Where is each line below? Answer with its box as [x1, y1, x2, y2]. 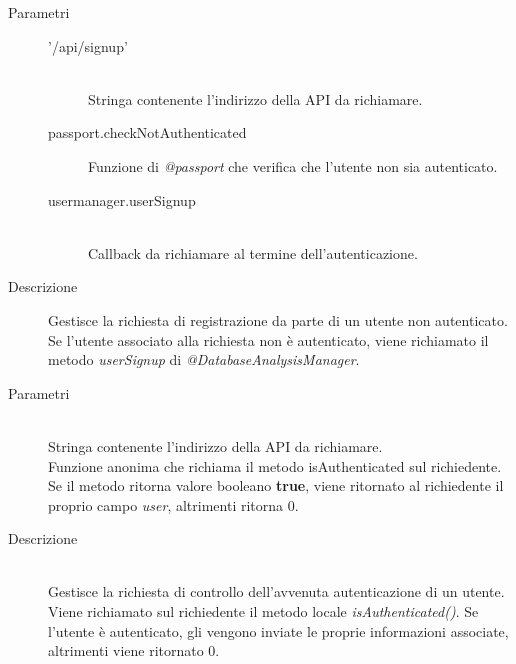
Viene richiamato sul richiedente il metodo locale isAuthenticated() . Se [48, 601, 479, 622]
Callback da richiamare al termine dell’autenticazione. [88, 242, 418, 263]
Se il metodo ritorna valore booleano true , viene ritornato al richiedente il [48, 475, 504, 496]
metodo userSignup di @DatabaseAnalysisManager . [48, 349, 360, 370]
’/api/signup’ [48, 35, 128, 56]
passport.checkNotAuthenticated [48, 122, 247, 143]
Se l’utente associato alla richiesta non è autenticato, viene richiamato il [48, 329, 489, 350]
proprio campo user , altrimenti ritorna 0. [48, 494, 299, 515]
